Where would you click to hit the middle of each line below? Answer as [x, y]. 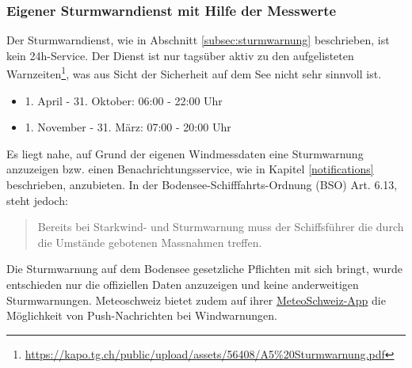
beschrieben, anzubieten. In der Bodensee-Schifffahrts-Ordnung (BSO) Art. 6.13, [202, 185]
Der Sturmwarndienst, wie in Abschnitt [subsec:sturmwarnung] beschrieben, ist [198, 40]
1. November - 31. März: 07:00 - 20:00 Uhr [128, 127]
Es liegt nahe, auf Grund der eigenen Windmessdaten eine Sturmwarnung [185, 153]
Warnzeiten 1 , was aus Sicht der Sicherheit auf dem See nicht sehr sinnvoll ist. [194, 73]
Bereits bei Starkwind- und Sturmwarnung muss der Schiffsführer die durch [221, 227]
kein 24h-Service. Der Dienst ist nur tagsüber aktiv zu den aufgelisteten [180, 55]
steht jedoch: [37, 200]
